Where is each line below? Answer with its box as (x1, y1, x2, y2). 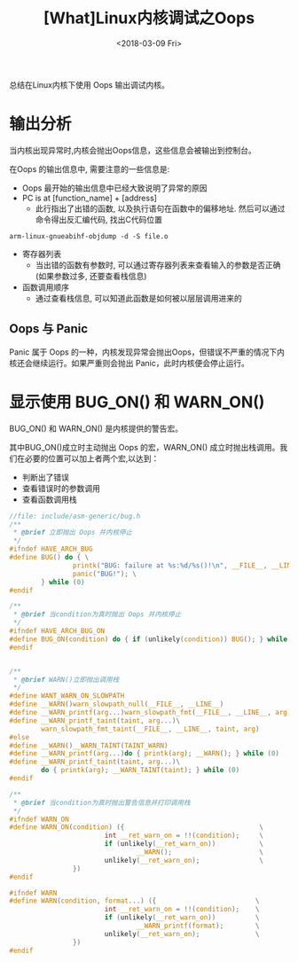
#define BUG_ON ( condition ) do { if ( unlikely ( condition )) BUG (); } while (9, 635, 288, 644)
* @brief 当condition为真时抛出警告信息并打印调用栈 (12, 798, 191, 807)
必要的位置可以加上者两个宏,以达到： (24, 453, 160, 464)
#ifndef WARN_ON (9, 815, 69, 824)
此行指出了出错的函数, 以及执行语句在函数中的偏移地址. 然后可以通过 (35, 203, 286, 214)
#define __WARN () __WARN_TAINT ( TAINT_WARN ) (9, 741, 169, 750)
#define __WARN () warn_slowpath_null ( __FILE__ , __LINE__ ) (9, 700, 224, 709)
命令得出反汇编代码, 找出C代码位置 (35, 214, 162, 224)
